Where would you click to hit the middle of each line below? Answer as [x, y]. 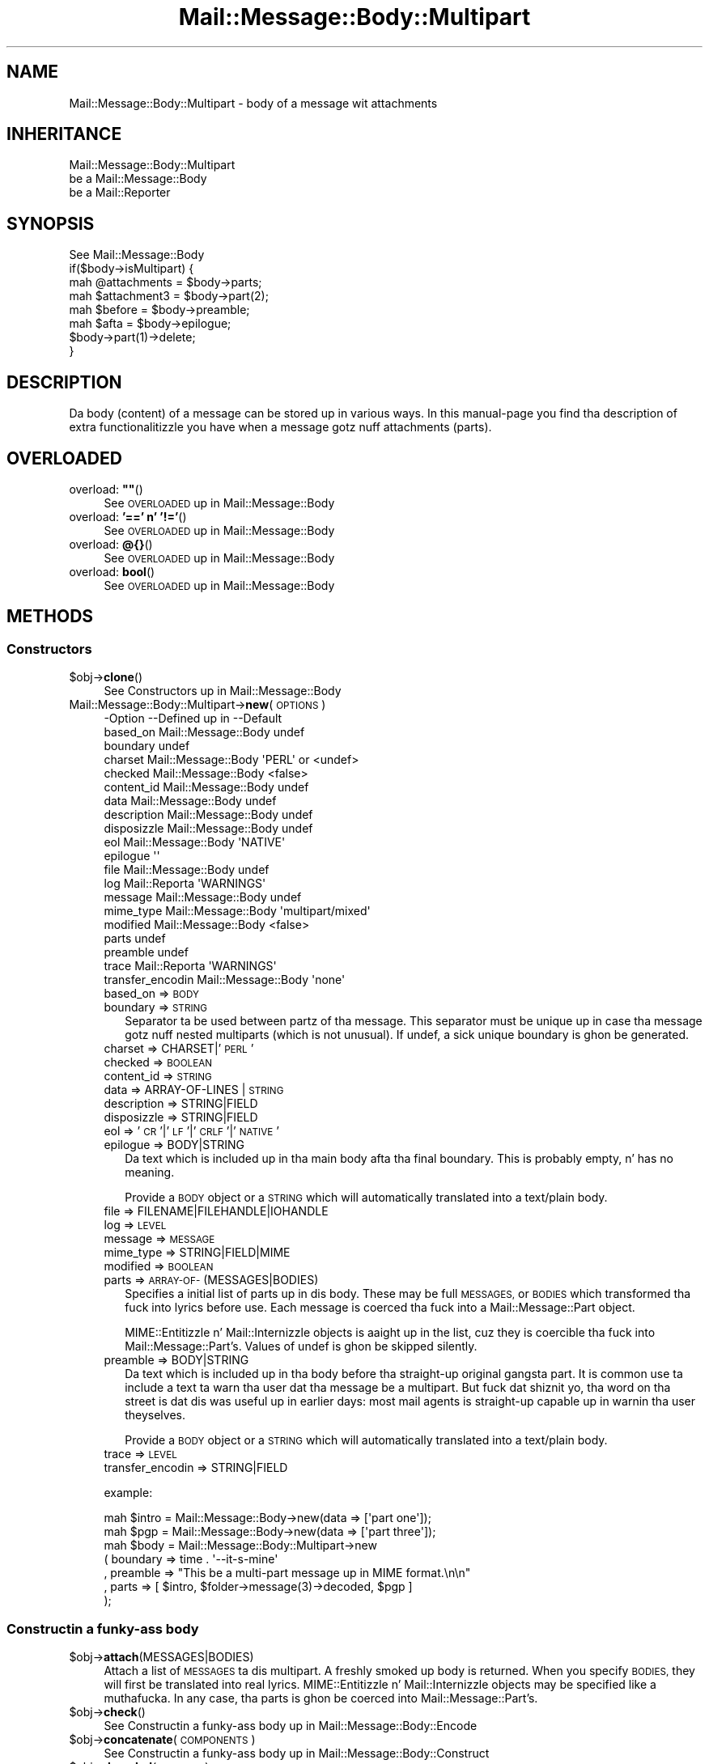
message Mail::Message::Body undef [203, 897]
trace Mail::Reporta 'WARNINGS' [190, 966]
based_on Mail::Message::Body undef [204, 732]
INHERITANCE [64, 134]
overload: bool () [112, 571]
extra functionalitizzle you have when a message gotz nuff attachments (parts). [280, 427]
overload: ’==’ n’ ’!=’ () [128, 516]
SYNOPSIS [51, 223]
